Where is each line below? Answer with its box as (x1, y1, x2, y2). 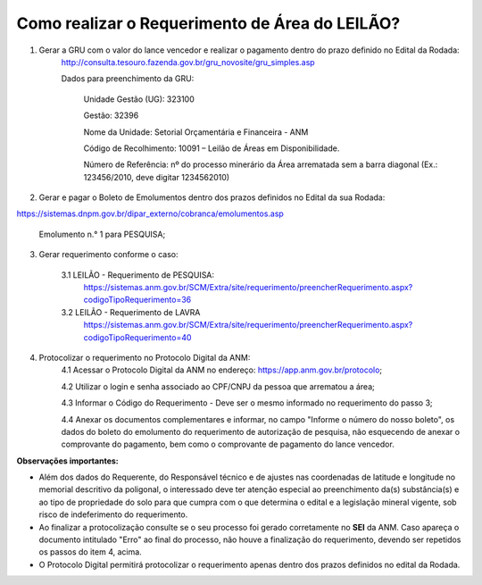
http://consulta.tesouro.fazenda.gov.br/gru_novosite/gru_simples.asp (61, 56, 316, 67)
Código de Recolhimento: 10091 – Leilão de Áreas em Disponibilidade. (83, 143, 340, 154)
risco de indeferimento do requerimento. (38, 509, 188, 520)
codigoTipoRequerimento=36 (83, 295, 192, 305)
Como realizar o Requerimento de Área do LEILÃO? (16, 13, 401, 33)
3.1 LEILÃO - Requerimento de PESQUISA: (61, 269, 214, 280)
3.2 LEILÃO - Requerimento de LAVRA (61, 306, 201, 317)
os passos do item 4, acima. (38, 547, 142, 557)
